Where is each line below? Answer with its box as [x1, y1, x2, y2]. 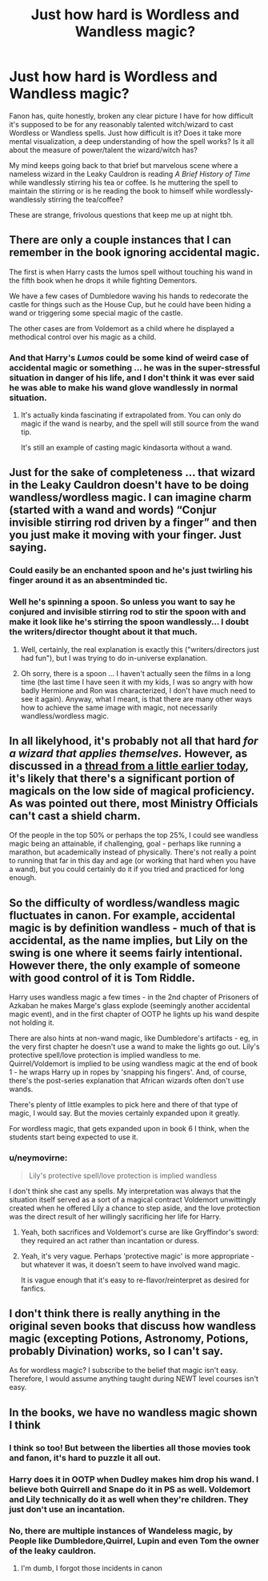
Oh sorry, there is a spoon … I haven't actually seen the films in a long [20, 668, 251, 678]
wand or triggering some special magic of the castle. [9, 308, 183, 318]
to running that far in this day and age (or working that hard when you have [9, 856, 257, 866]
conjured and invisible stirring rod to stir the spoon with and [9, 606, 246, 618]
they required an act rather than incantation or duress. [20, 1235, 199, 1245]
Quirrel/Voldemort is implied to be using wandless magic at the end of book [9, 1059, 258, 1069]
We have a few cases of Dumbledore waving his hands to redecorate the [9, 290, 249, 301]
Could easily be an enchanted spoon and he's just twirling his [9, 565, 253, 576]
